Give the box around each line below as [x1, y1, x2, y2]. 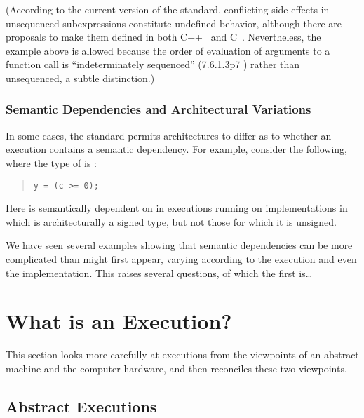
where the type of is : [6, 155, 97, 170]
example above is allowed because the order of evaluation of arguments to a [6, 43, 330, 58]
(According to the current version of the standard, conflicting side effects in [6, 2, 330, 16]
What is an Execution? [6, 306, 232, 335]
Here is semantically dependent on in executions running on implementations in [6, 201, 348, 215]
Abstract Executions [6, 395, 157, 417]
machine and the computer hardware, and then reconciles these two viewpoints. [6, 360, 347, 375]
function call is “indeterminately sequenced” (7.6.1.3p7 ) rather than [6, 57, 300, 72]
